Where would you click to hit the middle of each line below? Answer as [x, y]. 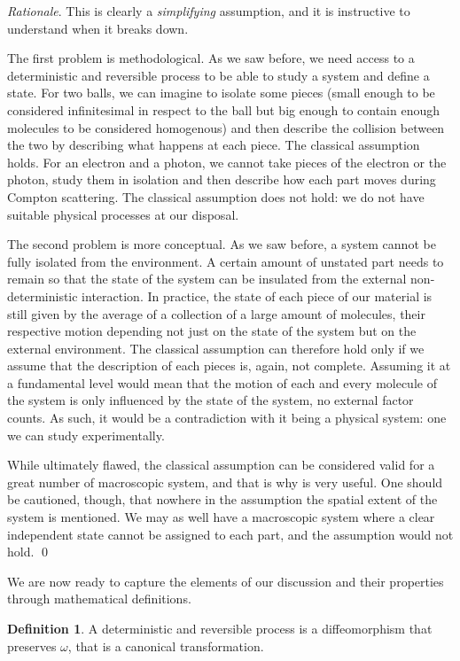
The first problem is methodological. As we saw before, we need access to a [211, 58]
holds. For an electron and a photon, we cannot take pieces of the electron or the [227, 162]
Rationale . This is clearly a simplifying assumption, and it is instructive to [209, 11]
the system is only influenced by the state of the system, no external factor [211, 400]
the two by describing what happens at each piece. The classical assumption [214, 145]
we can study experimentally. [86, 435]
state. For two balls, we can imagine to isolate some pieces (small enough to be [221, 93]
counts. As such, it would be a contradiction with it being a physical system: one [227, 418]
